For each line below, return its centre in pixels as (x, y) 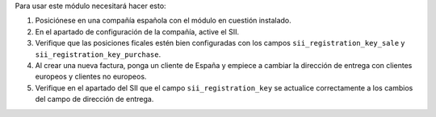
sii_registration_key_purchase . (98, 54)
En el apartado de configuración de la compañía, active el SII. (137, 31)
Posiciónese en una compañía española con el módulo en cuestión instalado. (163, 21)
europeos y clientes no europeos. (91, 77)
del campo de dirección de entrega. (94, 99)
